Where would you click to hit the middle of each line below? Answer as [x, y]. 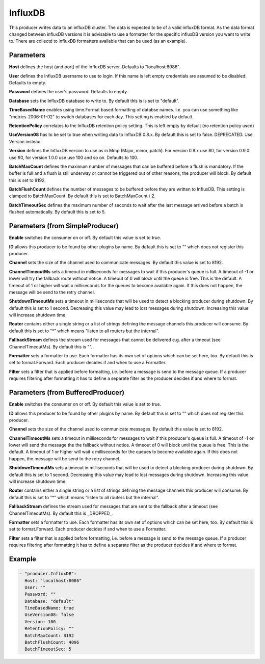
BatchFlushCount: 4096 [52, 642]
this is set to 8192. [27, 180]
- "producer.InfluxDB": [48, 574]
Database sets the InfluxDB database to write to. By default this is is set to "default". [94, 101]
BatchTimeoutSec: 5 [48, 649]
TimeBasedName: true [49, 608]
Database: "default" [49, 601]
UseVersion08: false [49, 615]
